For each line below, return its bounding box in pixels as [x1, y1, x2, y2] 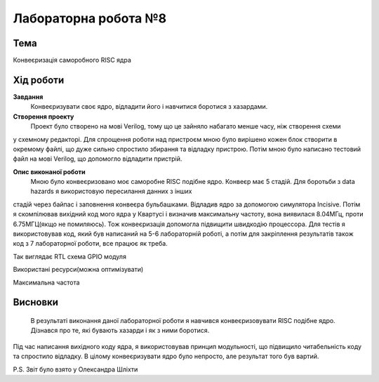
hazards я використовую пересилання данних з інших [30, 187, 192, 196]
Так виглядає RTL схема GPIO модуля [13, 252, 126, 261]
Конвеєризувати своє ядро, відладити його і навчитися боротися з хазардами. [30, 103, 268, 111]
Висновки [13, 296, 59, 308]
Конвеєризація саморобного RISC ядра [13, 56, 131, 65]
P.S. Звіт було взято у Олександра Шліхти [13, 365, 138, 374]
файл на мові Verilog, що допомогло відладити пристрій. [13, 154, 182, 163]
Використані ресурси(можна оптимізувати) [13, 265, 144, 274]
